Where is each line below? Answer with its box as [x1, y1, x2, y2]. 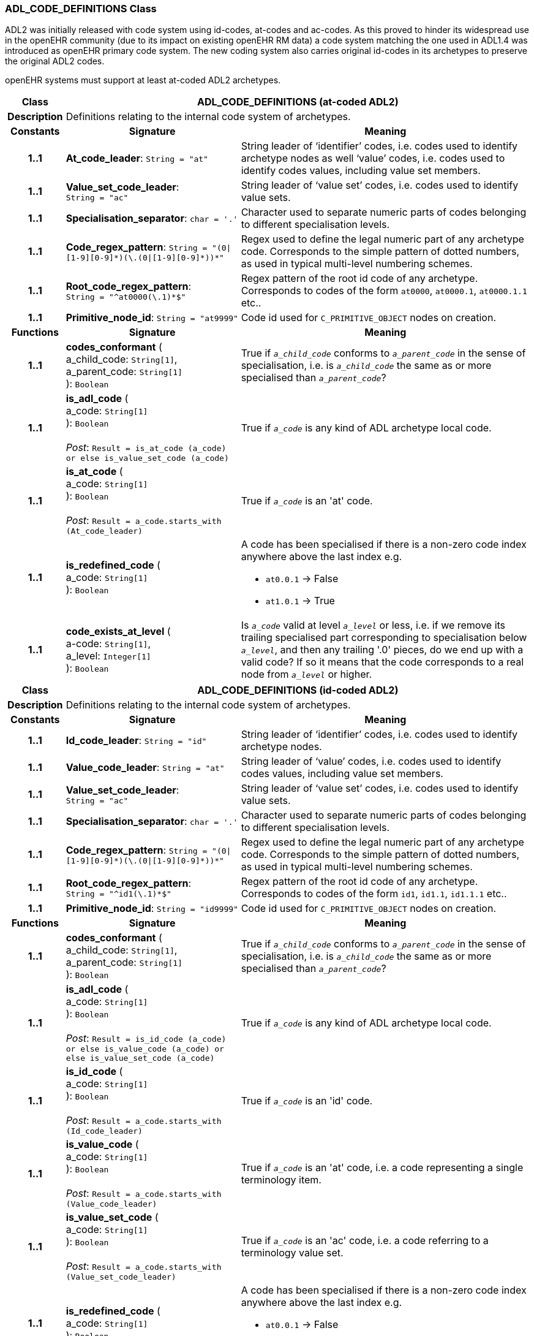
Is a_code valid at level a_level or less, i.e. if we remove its [241, 619, 506, 632]
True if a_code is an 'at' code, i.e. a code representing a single [241, 1161, 524, 1174]
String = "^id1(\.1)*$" [66, 889, 171, 898]
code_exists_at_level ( [66, 625, 171, 638]
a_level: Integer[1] [66, 650, 151, 662]
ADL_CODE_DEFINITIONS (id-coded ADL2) [197, 684, 399, 697]
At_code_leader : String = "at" [66, 152, 208, 165]
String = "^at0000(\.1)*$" [66, 292, 186, 302]
